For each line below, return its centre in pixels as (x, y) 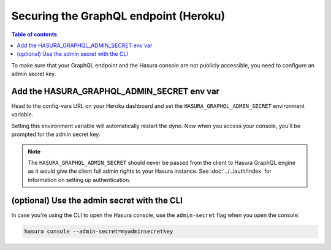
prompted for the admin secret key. (56, 134)
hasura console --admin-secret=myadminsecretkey (99, 231)
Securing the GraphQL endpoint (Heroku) (118, 16)
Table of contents (34, 34)
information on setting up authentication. (79, 180)
